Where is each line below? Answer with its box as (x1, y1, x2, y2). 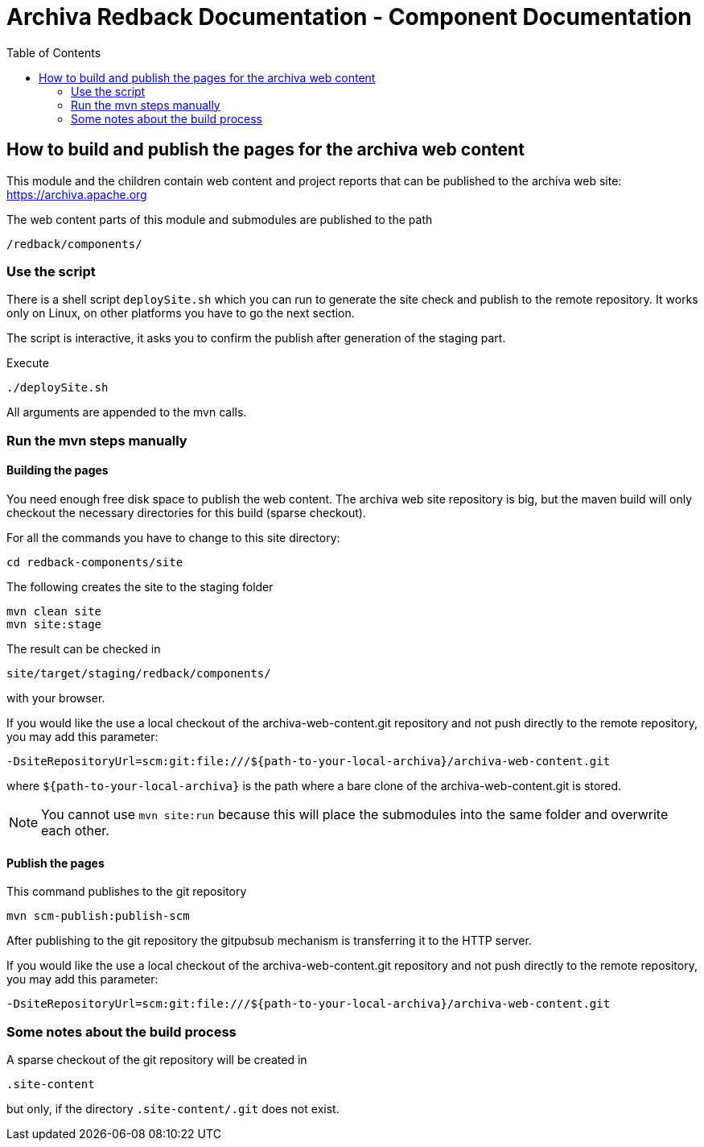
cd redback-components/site (6, 555, 183, 569)
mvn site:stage (6, 617, 102, 631)
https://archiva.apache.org (6, 187, 147, 201)
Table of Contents (6, 45, 101, 60)
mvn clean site (6, 604, 102, 618)
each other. (41, 822, 109, 839)
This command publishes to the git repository (6, 884, 247, 899)
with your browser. (6, 690, 105, 705)
